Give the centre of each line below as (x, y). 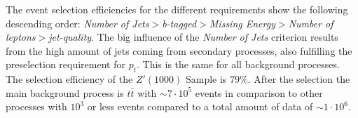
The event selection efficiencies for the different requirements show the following (177, 9)
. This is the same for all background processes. (238, 64)
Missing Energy (242, 23)
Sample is (206, 79)
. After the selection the (299, 79)
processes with (36, 106)
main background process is (65, 92)
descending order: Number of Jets (77, 23)
